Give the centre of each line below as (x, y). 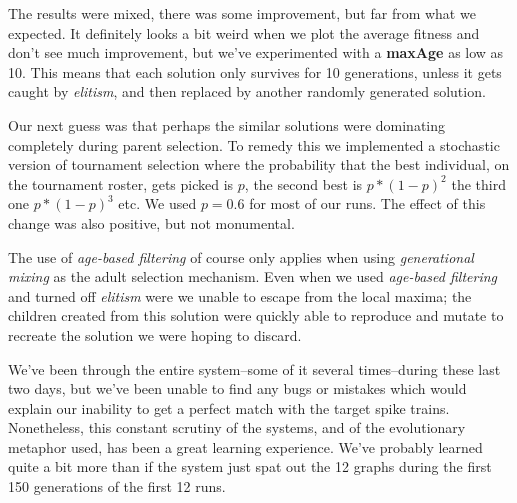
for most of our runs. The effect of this (367, 203)
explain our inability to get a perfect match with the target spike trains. (229, 407)
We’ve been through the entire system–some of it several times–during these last (254, 368)
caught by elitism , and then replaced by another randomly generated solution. (247, 91)
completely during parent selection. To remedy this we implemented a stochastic (254, 144)
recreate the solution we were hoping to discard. (155, 334)
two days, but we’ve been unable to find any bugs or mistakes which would (237, 388)
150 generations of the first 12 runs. (117, 486)
